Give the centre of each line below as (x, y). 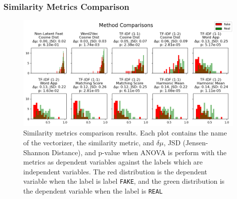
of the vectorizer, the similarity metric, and (89, 142)
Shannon (36, 152)
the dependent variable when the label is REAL (93, 191)
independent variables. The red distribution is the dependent (115, 171)
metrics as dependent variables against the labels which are (113, 162)
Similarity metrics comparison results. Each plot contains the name (125, 133)
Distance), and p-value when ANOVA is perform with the (139, 152)
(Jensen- (195, 142)
